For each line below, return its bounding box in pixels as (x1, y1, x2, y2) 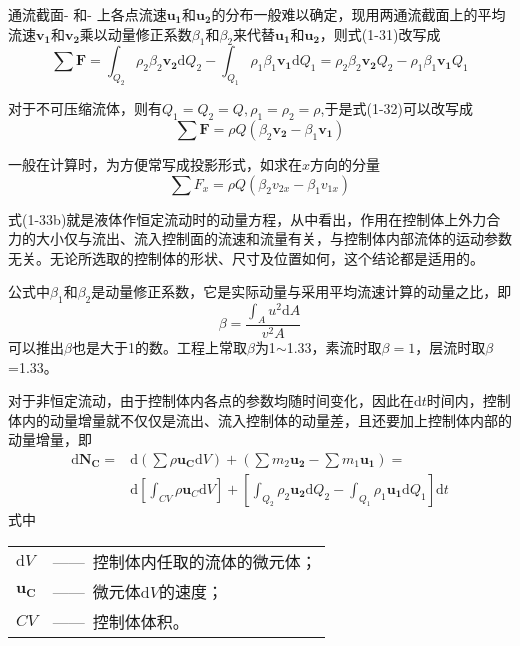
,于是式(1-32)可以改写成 (320, 98, 474, 119)
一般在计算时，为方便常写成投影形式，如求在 (8, 153, 302, 174)
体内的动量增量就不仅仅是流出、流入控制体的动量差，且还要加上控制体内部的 (8, 409, 512, 430)
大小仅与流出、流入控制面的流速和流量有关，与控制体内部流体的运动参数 (35, 228, 512, 249)
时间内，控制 (426, 390, 511, 411)
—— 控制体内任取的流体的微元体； (52, 549, 317, 573)
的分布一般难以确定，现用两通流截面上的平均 (211, 4, 506, 24)
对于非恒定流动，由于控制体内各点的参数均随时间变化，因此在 (8, 390, 414, 411)
